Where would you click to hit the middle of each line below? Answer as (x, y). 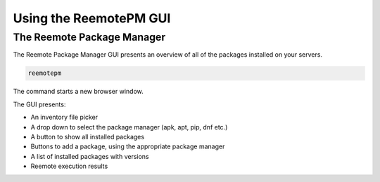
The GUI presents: (39, 104)
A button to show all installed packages (87, 136)
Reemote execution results (69, 166)
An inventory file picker (64, 117)
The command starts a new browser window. (78, 92)
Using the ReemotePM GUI (92, 18)
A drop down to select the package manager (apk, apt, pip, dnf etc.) (129, 127)
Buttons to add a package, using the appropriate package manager (128, 146)
